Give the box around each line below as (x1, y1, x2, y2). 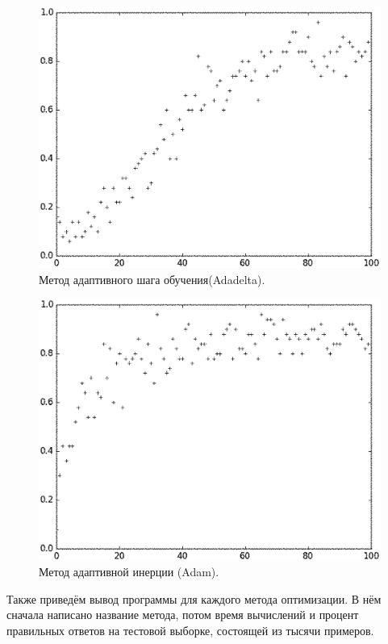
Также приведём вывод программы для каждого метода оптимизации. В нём (6, 590, 382, 607)
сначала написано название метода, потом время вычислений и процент (6, 606, 359, 623)
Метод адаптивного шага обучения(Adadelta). (39, 270, 265, 287)
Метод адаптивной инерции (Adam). (39, 563, 219, 580)
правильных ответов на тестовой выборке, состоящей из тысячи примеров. (6, 621, 374, 638)
